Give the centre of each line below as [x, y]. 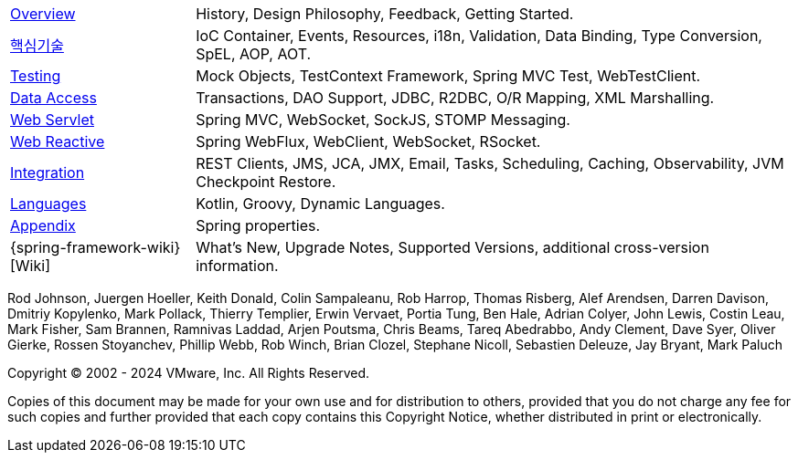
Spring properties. [258, 225]
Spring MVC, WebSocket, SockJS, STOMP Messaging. [383, 120]
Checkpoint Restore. [266, 182]
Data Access [53, 98]
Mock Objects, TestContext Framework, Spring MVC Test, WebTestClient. [448, 76]
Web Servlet [52, 120]
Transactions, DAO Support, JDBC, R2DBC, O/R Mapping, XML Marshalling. [455, 98]
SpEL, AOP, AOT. [254, 54]
